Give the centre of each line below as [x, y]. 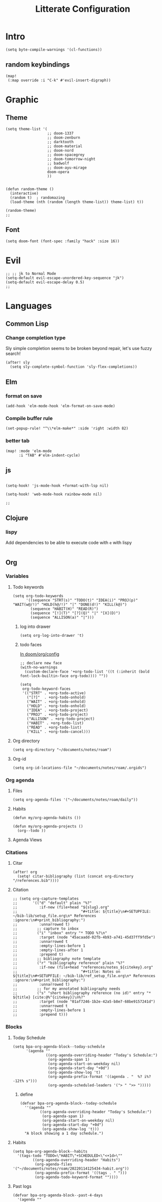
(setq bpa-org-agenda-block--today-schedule [59, 1047]
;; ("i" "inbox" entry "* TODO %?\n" [60, 933]
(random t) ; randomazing [37, 198]
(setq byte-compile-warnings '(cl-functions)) [54, 50]
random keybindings [38, 65]
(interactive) [24, 193]
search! [13, 353]
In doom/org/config [40, 654]
